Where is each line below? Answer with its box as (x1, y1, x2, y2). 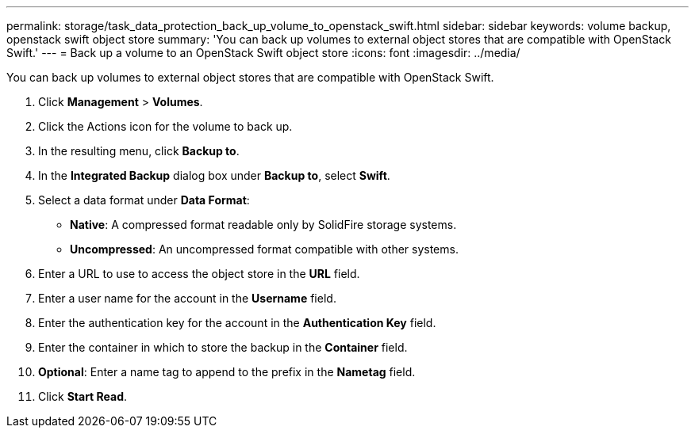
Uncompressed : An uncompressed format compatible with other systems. (70, 242, 459, 256)
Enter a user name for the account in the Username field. (38, 291, 336, 305)
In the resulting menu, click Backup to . (38, 144, 240, 158)
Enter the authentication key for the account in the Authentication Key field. (38, 316, 436, 329)
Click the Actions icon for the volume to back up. (38, 120, 293, 133)
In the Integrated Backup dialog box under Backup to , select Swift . (38, 169, 390, 182)
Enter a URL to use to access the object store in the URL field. (38, 267, 360, 280)
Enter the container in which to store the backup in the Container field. (38, 341, 408, 354)
